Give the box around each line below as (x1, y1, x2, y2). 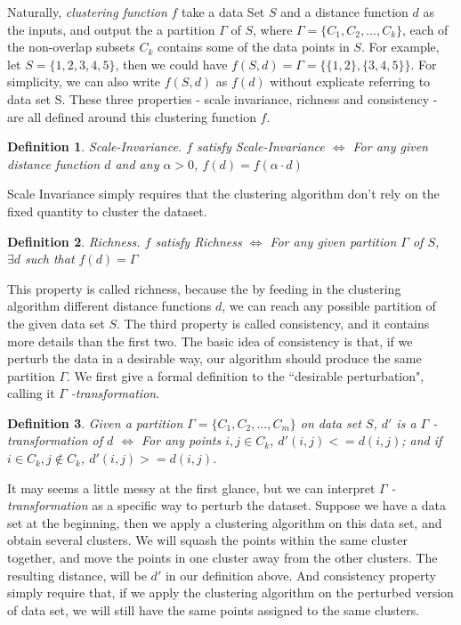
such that (25, 249, 75, 268)
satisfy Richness (155, 231, 242, 250)
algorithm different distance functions (7, 296, 212, 315)
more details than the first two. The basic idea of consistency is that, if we (7, 331, 413, 350)
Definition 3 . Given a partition (7, 413, 183, 432)
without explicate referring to (270, 72, 431, 91)
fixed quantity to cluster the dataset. (7, 201, 207, 220)
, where (253, 20, 293, 38)
